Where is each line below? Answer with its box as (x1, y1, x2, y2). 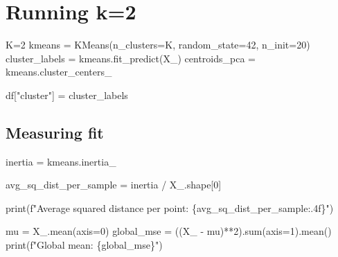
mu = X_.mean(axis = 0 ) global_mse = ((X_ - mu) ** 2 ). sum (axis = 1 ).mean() (6, 224, 332, 238)
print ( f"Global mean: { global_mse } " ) (6, 238, 163, 252)
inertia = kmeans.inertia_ (6, 154, 116, 168)
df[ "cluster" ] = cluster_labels (6, 87, 128, 102)
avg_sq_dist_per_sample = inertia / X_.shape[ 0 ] (6, 177, 222, 192)
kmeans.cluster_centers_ (6, 64, 112, 79)
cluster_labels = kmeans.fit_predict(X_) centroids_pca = (6, 51, 256, 65)
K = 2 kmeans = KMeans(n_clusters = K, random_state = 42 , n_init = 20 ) (6, 37, 310, 52)
